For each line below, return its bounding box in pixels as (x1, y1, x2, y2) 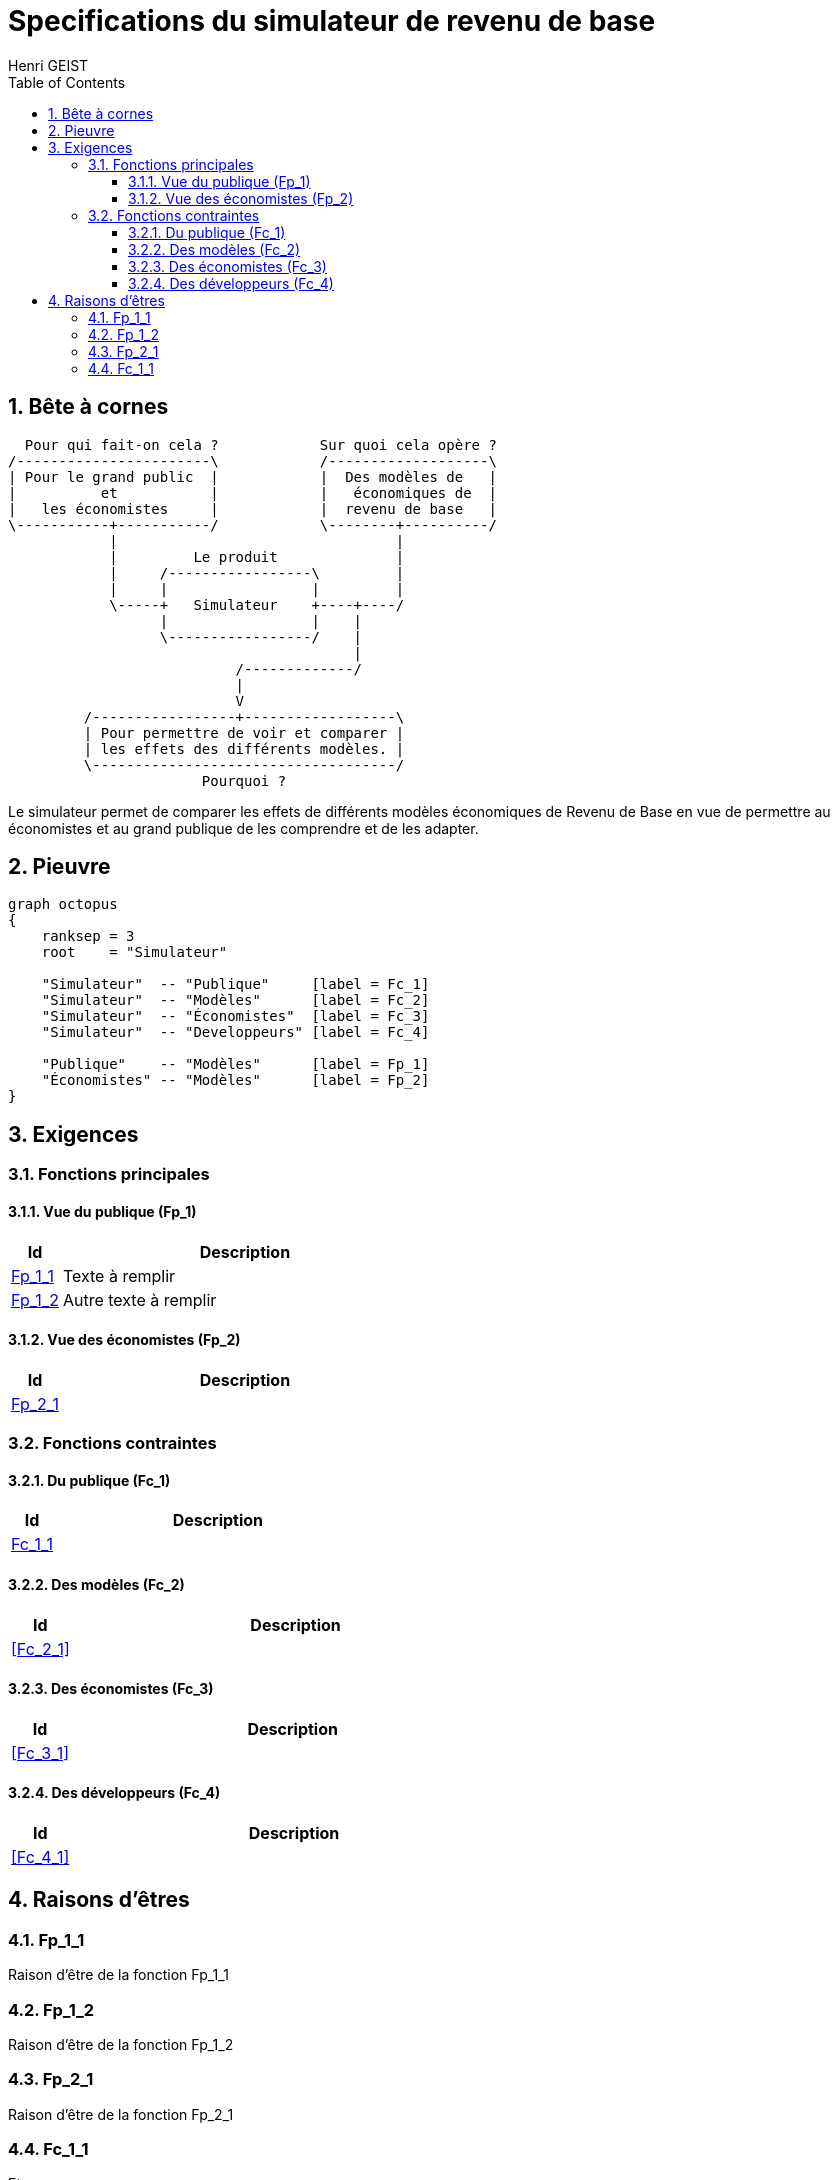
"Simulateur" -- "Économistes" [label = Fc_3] (41, 1008, 430, 1025)
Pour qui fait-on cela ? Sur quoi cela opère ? (24, 436, 497, 453)
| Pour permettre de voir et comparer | (83, 724, 405, 741)
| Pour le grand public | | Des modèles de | (8, 468, 497, 485)
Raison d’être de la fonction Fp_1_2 (8, 2035, 234, 2053)
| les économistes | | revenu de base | (8, 500, 497, 517)
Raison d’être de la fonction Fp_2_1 (8, 2105, 234, 2123)
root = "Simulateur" (41, 944, 228, 961)
